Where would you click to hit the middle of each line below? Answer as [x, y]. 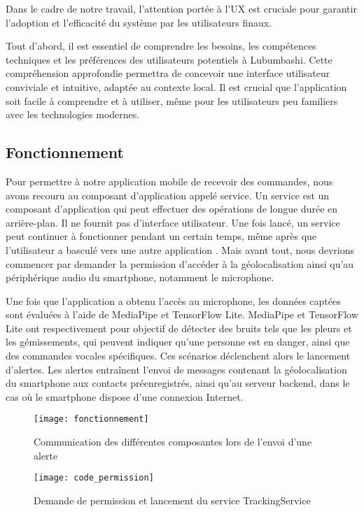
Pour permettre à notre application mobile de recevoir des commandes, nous [169, 181]
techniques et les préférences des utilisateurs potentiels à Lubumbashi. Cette [169, 59]
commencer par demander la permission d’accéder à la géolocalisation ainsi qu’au [180, 263]
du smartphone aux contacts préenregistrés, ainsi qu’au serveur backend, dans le [178, 383]
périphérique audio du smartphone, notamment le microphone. [140, 277]
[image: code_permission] [94, 478]
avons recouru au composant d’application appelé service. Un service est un [168, 195]
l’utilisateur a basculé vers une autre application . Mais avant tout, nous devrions [180, 249]
